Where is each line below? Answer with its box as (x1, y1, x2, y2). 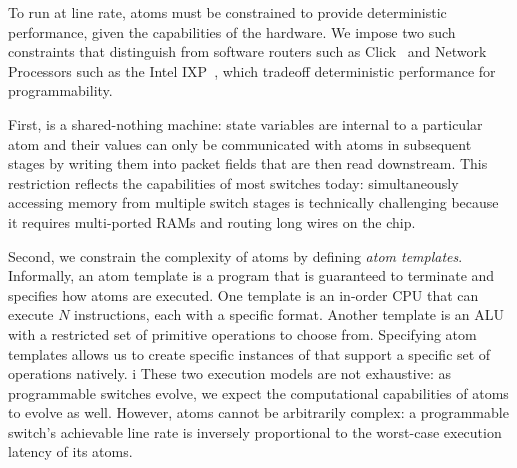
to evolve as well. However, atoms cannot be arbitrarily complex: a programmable (8, 402, 509, 423)
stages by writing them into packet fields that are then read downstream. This (8, 153, 488, 174)
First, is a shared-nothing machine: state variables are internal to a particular (8, 113, 483, 134)
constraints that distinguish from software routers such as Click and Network (8, 41, 487, 62)
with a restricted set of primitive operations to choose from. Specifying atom (8, 323, 477, 344)
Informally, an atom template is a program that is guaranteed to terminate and (8, 265, 495, 286)
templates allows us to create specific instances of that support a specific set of (8, 343, 491, 364)
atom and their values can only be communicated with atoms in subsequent (8, 133, 472, 154)
